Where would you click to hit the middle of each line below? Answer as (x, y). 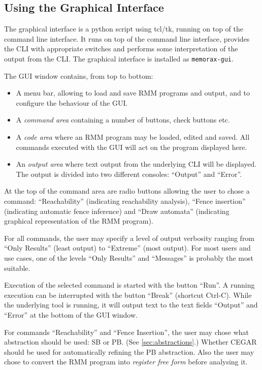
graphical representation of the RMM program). (79, 221)
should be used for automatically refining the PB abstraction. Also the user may (129, 351)
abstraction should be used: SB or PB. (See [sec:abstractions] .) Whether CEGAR (130, 342)
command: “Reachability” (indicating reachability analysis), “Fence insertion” (125, 201)
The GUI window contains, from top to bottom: (79, 75)
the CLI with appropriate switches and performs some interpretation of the (121, 49)
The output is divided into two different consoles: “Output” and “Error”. (129, 174)
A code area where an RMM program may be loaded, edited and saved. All (133, 137)
